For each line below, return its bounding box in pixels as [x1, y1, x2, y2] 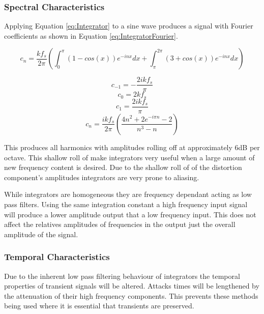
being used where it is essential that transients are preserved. [4, 300, 194, 311]
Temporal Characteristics [4, 250, 110, 263]
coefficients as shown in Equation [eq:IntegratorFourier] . [4, 30, 178, 41]
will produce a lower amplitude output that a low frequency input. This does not [4, 209, 256, 219]
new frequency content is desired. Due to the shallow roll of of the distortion [4, 162, 242, 173]
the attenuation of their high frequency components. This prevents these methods [4, 290, 258, 301]
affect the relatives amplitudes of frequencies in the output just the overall [4, 219, 236, 230]
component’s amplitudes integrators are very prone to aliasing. [4, 172, 199, 182]
